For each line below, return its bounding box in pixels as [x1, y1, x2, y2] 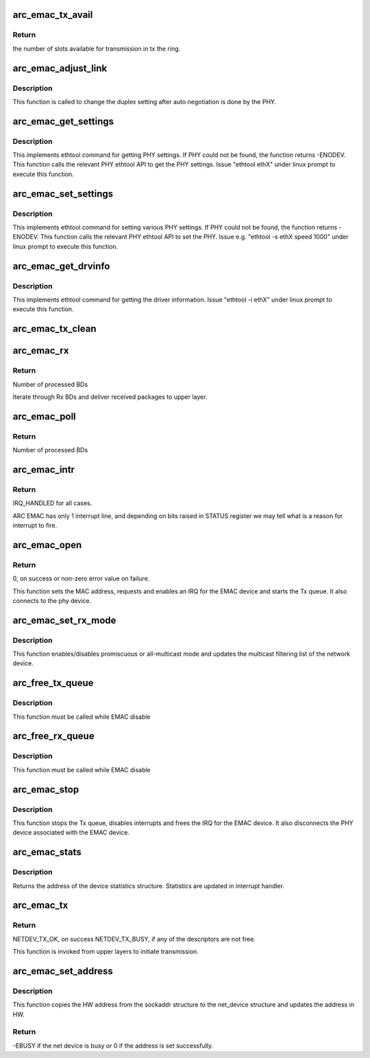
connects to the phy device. [12, 596, 92, 604]
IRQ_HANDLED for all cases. [12, 499, 92, 507]
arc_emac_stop [12, 783, 79, 795]
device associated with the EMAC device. [12, 828, 130, 837]
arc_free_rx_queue [12, 730, 95, 742]
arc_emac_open [12, 539, 82, 551]
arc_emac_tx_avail [12, 9, 93, 21]
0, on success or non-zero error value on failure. [12, 574, 150, 582]
